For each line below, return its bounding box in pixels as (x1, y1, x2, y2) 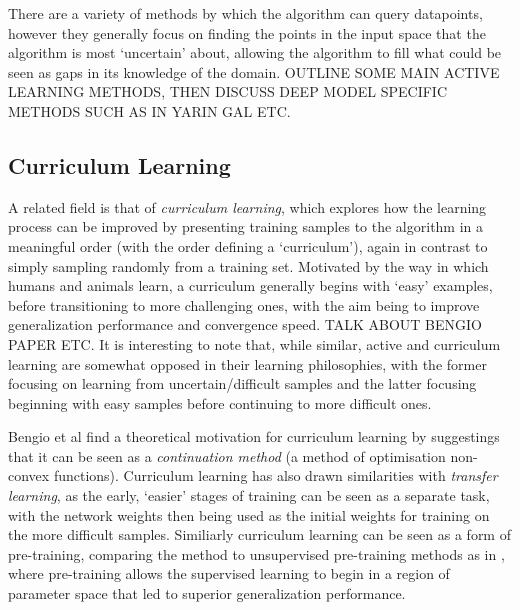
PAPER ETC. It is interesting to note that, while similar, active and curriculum (8, 333, 501, 354)
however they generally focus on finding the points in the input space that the (8, 22, 486, 43)
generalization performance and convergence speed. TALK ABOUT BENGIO (8, 314, 482, 335)
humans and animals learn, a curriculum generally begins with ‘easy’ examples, (8, 275, 493, 296)
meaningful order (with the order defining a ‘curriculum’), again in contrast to (8, 235, 488, 256)
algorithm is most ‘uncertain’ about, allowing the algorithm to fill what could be (8, 42, 502, 63)
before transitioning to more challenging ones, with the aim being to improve (8, 294, 480, 315)
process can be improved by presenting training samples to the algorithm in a (8, 216, 484, 237)
